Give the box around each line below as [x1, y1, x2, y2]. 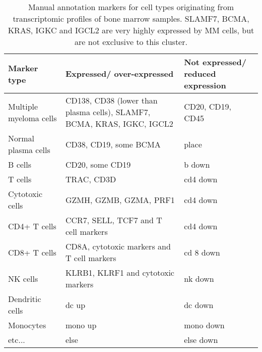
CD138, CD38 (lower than [65, 94, 158, 106]
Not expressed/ [184, 56, 246, 68]
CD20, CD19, [184, 100, 231, 112]
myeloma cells [8, 112, 57, 124]
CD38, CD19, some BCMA [65, 138, 161, 150]
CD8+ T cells [8, 246, 56, 258]
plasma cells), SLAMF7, [65, 106, 151, 118]
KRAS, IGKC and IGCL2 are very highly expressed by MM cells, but [8, 24, 254, 36]
